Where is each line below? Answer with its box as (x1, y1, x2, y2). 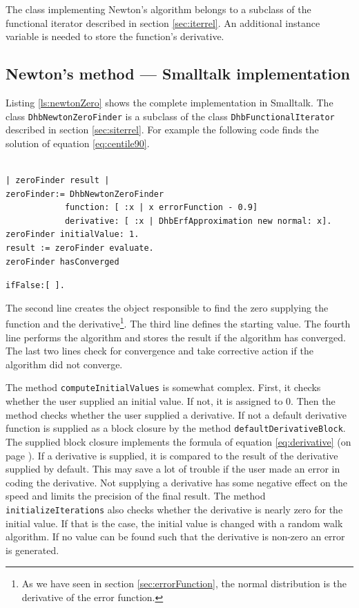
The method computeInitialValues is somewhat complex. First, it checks (6, 380, 321, 395)
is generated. (6, 542, 59, 557)
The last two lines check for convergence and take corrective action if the (6, 343, 313, 358)
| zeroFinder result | (6, 175, 110, 186)
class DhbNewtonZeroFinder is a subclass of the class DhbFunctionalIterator (6, 108, 335, 123)
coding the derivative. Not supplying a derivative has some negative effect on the (6, 475, 347, 489)
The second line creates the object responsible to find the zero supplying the (6, 300, 329, 314)
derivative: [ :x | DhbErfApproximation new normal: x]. (64, 216, 332, 226)
